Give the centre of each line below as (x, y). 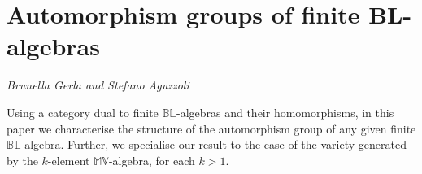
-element (69, 160)
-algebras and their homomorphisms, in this (285, 112)
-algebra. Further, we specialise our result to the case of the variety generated (213, 144)
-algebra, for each (152, 160)
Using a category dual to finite (83, 112)
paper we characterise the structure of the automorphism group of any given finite (211, 128)
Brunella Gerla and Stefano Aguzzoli (98, 85)
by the (22, 160)
